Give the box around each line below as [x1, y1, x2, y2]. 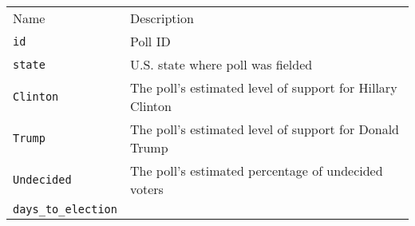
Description [129, 9, 194, 27]
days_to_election [13, 203, 117, 216]
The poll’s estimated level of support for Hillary [129, 78, 397, 97]
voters [129, 180, 164, 198]
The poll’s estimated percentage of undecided [129, 161, 383, 180]
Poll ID [129, 32, 171, 50]
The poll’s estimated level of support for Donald [129, 120, 399, 138]
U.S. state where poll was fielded [129, 55, 313, 73]
